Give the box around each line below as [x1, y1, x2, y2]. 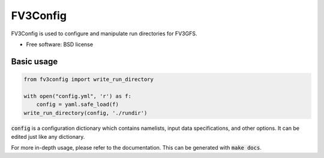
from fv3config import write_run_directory [23, 75, 154, 83]
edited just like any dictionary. [11, 133, 85, 140]
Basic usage [11, 56, 58, 66]
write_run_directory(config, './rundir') [23, 110, 148, 116]
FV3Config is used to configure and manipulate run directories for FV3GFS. [11, 30, 197, 37]
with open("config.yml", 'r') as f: [23, 93, 132, 99]
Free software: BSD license [26, 41, 93, 48]
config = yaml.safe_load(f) [36, 101, 119, 108]
